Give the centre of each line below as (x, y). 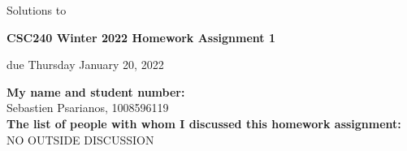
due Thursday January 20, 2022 (85, 65)
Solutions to (37, 10)
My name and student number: (96, 91)
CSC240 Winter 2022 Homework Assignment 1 (141, 37)
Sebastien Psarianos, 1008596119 (88, 108)
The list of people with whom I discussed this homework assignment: (204, 123)
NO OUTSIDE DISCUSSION (80, 139)
